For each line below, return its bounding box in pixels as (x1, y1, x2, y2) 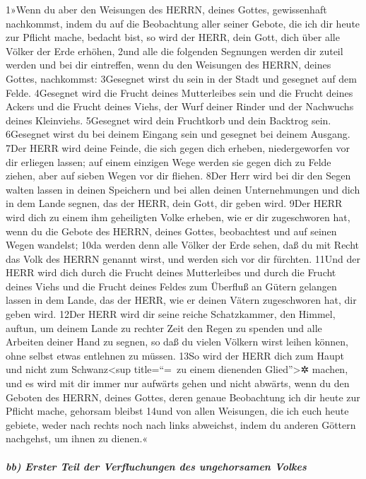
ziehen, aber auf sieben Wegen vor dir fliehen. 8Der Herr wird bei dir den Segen (6, 168, 351, 183)
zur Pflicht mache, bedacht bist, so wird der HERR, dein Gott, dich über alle (6, 30, 340, 45)
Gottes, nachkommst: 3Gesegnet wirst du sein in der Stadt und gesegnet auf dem (6, 71, 357, 85)
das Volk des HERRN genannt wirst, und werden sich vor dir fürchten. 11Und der (6, 251, 361, 266)
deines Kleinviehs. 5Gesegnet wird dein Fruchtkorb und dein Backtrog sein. (6, 112, 331, 127)
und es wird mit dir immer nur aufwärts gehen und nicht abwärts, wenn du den (6, 376, 350, 391)
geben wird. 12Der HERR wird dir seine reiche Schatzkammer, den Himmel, (6, 307, 336, 321)
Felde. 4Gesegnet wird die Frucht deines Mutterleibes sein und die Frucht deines (6, 85, 353, 100)
